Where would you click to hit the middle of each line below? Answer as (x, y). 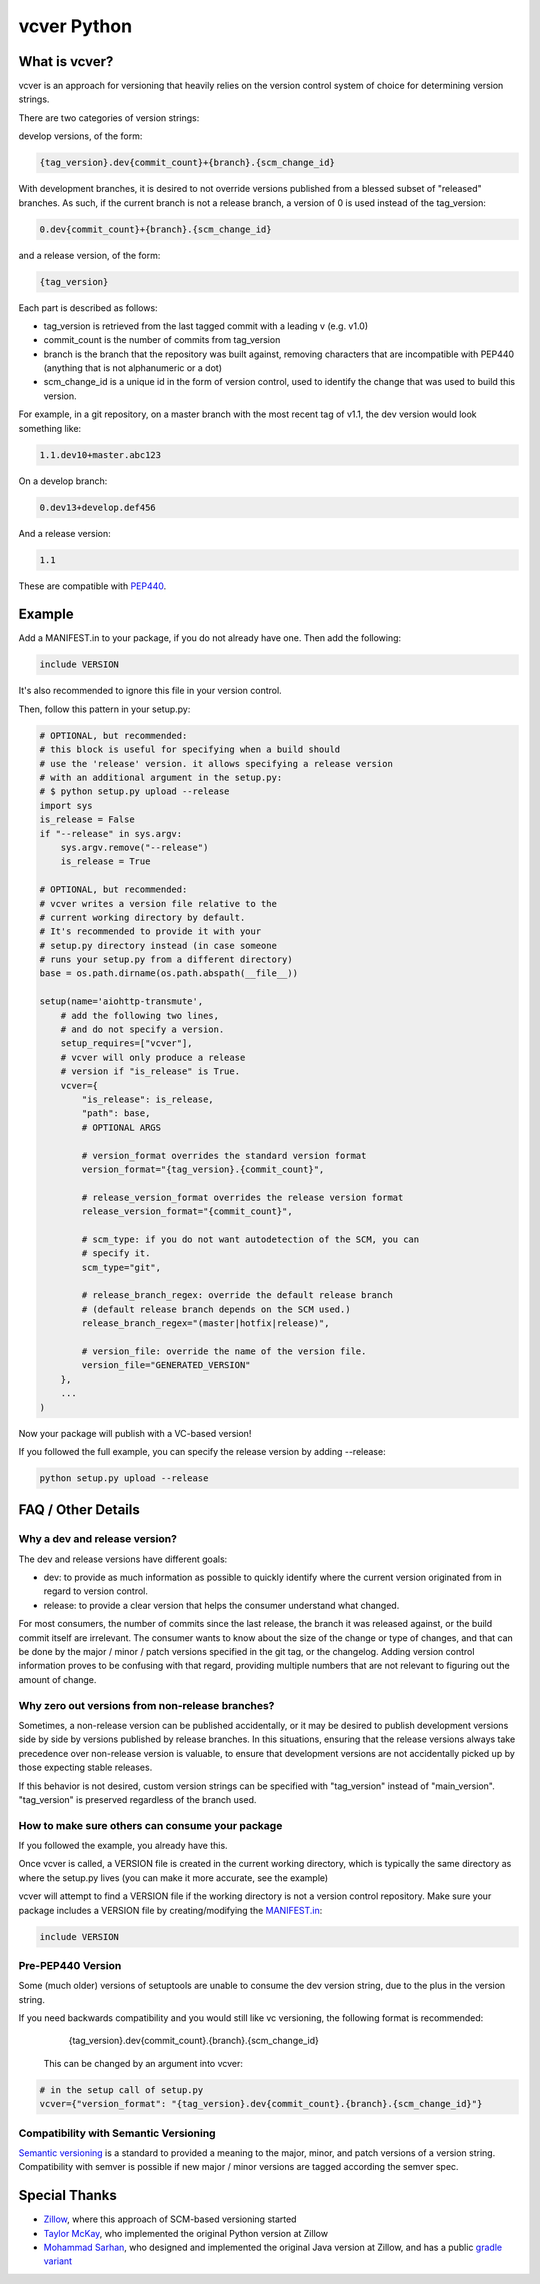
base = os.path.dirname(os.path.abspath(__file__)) (169, 973)
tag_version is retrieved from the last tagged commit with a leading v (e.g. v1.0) (206, 326)
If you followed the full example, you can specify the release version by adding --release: (202, 1451)
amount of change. (57, 1679)
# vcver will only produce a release (153, 1057)
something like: (50, 428)
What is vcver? (66, 61)
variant (58, 2261)
